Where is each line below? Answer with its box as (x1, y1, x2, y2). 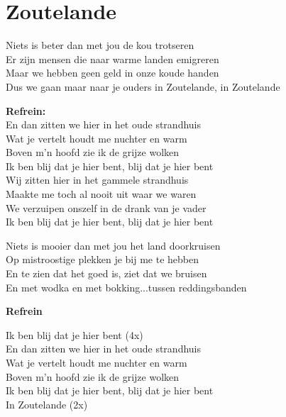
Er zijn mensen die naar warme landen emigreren (6, 51, 219, 66)
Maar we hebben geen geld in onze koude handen (6, 65, 219, 80)
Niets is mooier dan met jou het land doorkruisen (6, 238, 221, 252)
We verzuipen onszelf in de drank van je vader (6, 200, 207, 215)
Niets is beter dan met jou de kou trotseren (6, 38, 194, 52)
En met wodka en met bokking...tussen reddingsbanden (6, 279, 247, 294)
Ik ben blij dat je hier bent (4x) (6, 327, 143, 342)
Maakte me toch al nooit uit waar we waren (6, 187, 197, 201)
